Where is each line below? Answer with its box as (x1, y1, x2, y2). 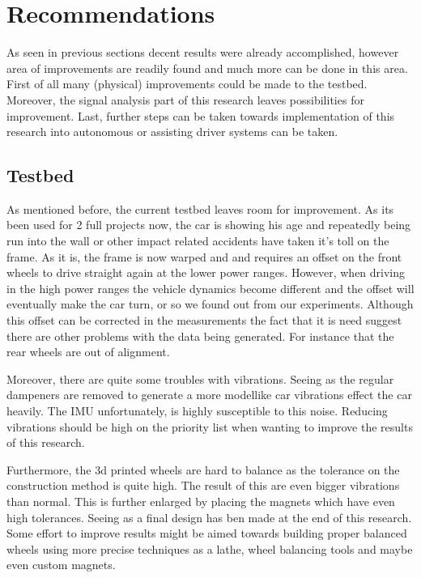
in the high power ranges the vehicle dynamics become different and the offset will (6, 279, 415, 296)
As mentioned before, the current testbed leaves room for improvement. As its (6, 200, 394, 217)
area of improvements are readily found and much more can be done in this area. (6, 59, 408, 76)
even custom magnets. (6, 556, 116, 573)
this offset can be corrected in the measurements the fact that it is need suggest (6, 312, 402, 329)
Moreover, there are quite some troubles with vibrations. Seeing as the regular (6, 370, 394, 387)
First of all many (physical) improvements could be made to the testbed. (6, 75, 368, 92)
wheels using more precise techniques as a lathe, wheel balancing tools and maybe (6, 540, 413, 557)
